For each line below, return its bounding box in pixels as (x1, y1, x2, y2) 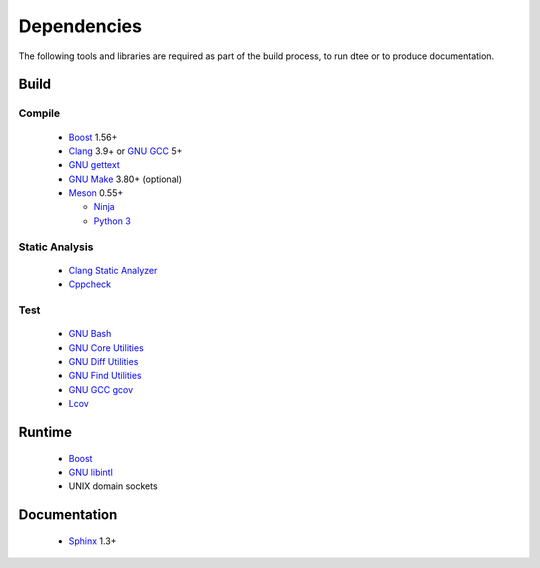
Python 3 (93, 215, 132, 227)
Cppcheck (68, 278, 112, 290)
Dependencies (18, 15, 142, 37)
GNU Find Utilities (68, 370, 142, 382)
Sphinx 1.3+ (68, 535, 117, 547)
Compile (18, 106, 60, 120)
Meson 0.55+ (68, 187, 124, 199)
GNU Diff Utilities (68, 355, 139, 367)
